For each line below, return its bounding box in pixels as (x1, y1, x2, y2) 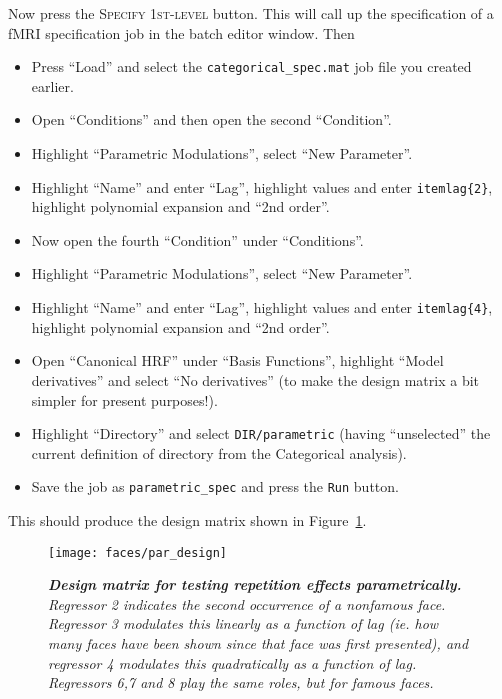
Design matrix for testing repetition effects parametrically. (48, 574, 462, 595)
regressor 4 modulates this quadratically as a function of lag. (48, 652, 417, 673)
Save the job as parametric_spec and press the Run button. (31, 476, 399, 497)
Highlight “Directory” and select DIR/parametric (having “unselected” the (31, 423, 491, 444)
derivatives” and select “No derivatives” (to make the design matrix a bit (31, 369, 479, 390)
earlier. (31, 75, 74, 96)
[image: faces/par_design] (48, 545, 227, 560)
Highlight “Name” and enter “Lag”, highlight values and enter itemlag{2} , (31, 176, 493, 197)
